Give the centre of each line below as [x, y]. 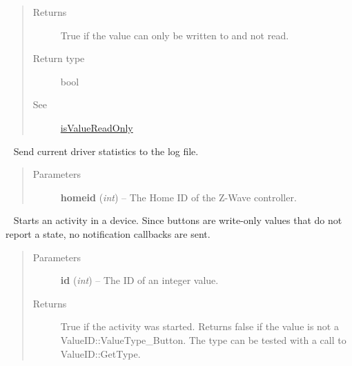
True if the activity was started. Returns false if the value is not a [199, 326]
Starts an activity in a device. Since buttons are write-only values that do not [178, 220]
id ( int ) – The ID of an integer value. [139, 280]
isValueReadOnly [97, 127]
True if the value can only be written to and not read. [175, 35]
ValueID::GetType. [100, 353]
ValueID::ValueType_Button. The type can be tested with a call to [203, 339]
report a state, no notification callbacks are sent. [108, 233]
